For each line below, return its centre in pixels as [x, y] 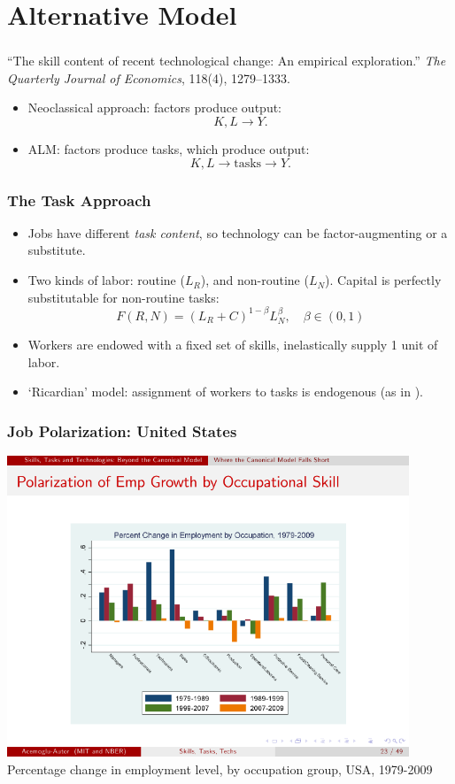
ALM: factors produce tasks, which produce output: [169, 149]
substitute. [57, 250]
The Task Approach [79, 200]
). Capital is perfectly [383, 280]
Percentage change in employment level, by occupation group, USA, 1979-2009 [220, 769]
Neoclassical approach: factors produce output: [154, 108]
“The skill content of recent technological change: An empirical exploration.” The [227, 61]
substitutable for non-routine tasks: [123, 297]
